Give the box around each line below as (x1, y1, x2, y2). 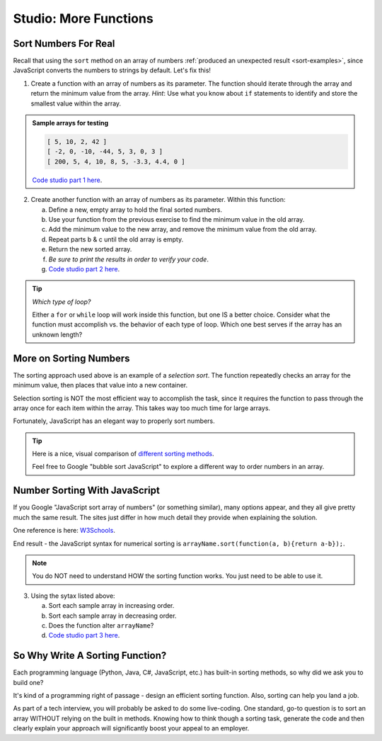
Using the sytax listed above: (30, 592, 116, 600)
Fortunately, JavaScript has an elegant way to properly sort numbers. (13, 417, 215, 425)
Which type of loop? (32, 298, 91, 306)
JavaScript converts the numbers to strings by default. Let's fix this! (13, 66, 212, 74)
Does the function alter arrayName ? (48, 621, 154, 630)
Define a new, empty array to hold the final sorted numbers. (48, 205, 223, 214)
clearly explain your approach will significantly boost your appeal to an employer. (13, 724, 250, 732)
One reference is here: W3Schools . (13, 526, 116, 535)
